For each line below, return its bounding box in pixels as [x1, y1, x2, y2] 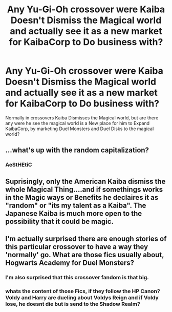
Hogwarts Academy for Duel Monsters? [5, 259, 135, 267]
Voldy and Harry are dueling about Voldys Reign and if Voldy [5, 294, 159, 301]
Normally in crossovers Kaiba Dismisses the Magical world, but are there [5, 114, 159, 121]
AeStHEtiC [5, 161, 32, 169]
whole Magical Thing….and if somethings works [5, 185, 163, 194]
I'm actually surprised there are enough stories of [5, 235, 167, 243]
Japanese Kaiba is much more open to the [5, 209, 142, 218]
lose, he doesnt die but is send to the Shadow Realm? [5, 300, 141, 307]
